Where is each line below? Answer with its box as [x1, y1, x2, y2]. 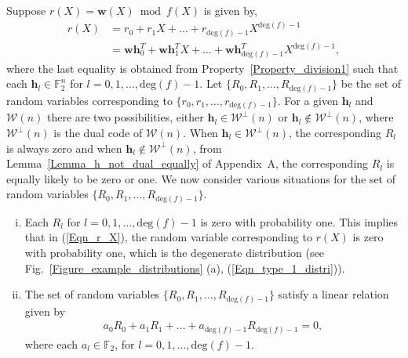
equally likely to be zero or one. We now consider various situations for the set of [6, 170, 396, 186]
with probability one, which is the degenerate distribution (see [24, 244, 324, 261]
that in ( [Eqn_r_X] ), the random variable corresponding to [24, 229, 312, 245]
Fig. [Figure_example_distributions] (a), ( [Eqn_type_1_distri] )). [24, 259, 345, 276]
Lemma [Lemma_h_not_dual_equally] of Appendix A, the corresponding [6, 155, 369, 172]
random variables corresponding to [6, 92, 173, 108]
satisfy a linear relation [278, 286, 389, 302]
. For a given [277, 92, 338, 108]
